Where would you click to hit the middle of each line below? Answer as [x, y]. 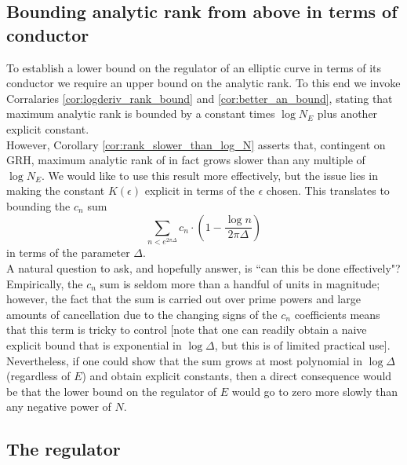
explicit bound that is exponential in [94, 344]
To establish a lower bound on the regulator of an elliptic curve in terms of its [194, 67]
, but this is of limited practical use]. [302, 344]
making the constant [56, 190]
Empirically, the [45, 283]
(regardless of [38, 376]
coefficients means [337, 314]
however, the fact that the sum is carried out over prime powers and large [184, 299]
